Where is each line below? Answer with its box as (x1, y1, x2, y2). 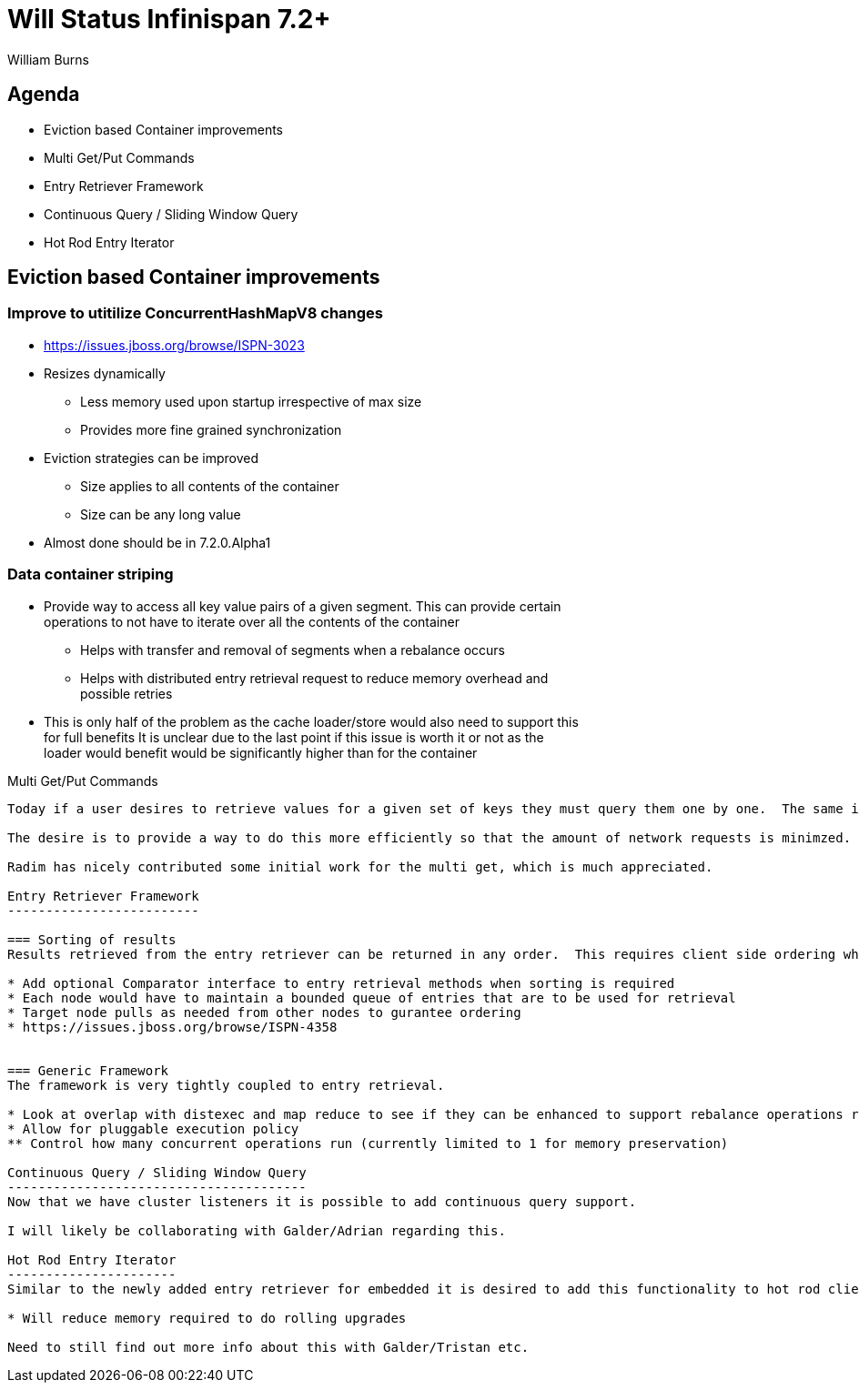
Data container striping (7, 565, 174, 584)
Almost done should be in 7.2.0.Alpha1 (44, 534, 271, 550)
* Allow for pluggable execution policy (7, 1121, 299, 1136)
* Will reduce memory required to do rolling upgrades (7, 1310, 407, 1325)
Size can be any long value (80, 506, 241, 522)
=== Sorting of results (7, 932, 177, 947)
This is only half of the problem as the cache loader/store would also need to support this (44, 713, 579, 730)
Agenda (7, 83, 80, 106)
